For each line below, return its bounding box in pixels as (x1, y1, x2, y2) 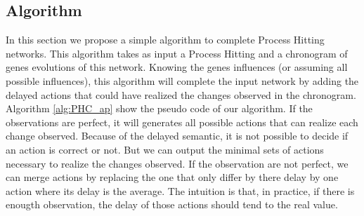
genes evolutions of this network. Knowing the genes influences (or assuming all (6, 60, 348, 74)
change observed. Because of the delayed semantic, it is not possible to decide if (6, 128, 349, 143)
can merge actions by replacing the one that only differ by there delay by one (6, 170, 339, 184)
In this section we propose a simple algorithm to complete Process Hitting (6, 32, 325, 47)
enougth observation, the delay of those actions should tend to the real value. (6, 197, 338, 212)
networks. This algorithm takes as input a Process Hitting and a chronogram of (6, 46, 348, 60)
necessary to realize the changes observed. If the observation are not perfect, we (6, 156, 349, 170)
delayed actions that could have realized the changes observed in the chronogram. (6, 87, 356, 102)
